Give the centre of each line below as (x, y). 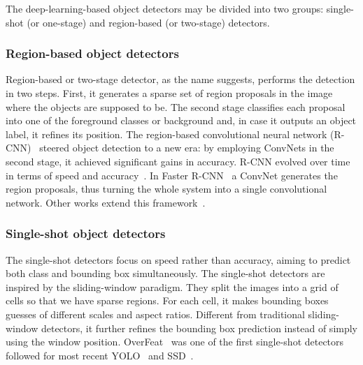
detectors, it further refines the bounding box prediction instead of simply (199, 328)
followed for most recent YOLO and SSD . (100, 355)
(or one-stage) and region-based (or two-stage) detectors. (148, 22)
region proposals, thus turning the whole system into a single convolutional (166, 189)
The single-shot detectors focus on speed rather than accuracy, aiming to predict (178, 259)
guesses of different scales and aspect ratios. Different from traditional (155, 314)
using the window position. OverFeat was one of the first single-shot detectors (175, 342)
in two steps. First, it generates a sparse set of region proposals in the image (169, 93)
